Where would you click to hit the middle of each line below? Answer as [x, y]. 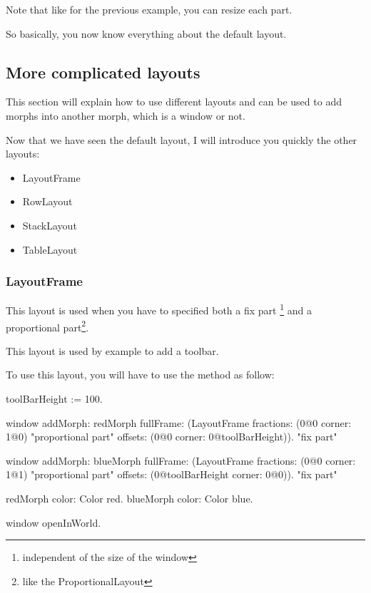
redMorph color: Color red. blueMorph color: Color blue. [129, 499]
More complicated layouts [103, 72]
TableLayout [50, 249]
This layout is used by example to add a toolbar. [112, 350]
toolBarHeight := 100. [54, 399]
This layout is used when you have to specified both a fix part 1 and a [159, 309]
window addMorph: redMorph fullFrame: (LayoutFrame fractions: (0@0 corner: [179, 422]
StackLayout [50, 225]
